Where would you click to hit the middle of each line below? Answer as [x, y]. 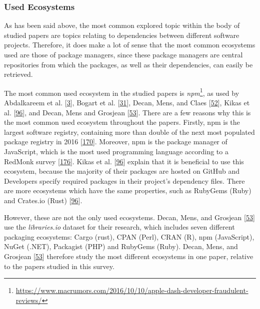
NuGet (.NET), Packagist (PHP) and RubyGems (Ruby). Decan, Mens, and [121, 246]
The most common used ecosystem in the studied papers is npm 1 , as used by [122, 92]
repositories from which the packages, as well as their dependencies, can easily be [128, 64]
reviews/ [29, 300]
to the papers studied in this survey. [59, 266]
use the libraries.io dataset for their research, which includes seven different [119, 227]
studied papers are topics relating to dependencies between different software [122, 35]
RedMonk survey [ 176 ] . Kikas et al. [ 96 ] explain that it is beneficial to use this [124, 161]
